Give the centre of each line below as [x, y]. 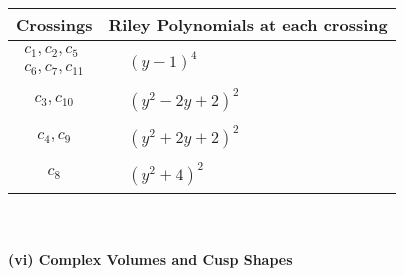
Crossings [54, 24]
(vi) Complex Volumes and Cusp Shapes [150, 258]
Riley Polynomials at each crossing [248, 24]
